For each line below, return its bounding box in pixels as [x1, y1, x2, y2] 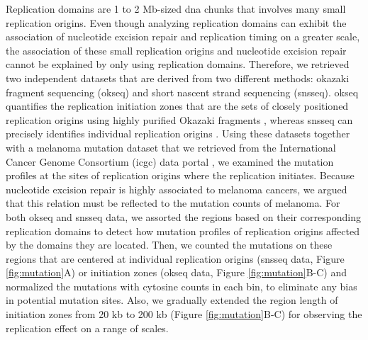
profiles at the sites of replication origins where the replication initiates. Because [6, 168, 355, 183]
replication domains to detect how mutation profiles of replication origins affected [6, 223, 359, 238]
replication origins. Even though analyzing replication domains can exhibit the [6, 15, 347, 30]
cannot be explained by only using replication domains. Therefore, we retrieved [6, 57, 350, 72]
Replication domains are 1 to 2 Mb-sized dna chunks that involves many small [6, 1, 346, 16]
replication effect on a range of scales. [6, 320, 169, 335]
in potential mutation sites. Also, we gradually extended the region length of [6, 293, 338, 307]
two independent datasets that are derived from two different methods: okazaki [6, 70, 350, 85]
